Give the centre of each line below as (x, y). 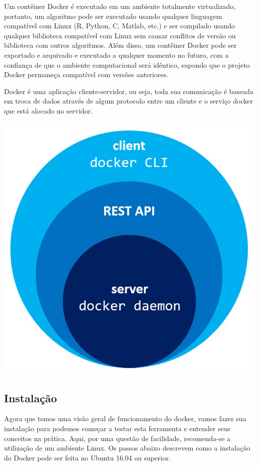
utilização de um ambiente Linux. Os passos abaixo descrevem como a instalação (127, 448)
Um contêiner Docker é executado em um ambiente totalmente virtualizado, (120, 6)
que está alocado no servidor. (48, 110)
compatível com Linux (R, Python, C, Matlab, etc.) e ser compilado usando (120, 26)
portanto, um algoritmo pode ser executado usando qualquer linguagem (113, 16)
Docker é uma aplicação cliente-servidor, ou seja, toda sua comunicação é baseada (129, 91)
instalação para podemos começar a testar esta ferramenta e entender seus (117, 428)
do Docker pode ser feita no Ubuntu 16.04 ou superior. (87, 457)
